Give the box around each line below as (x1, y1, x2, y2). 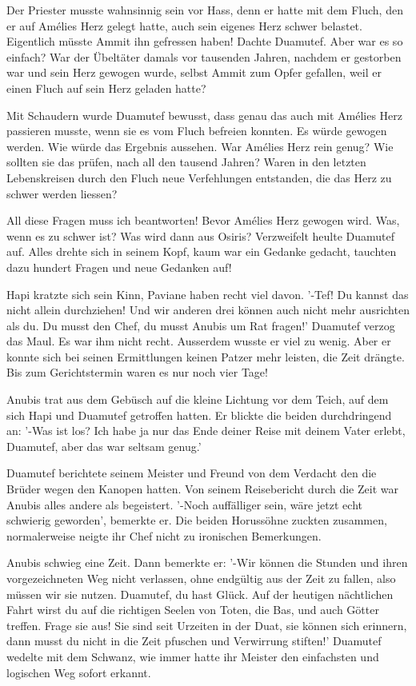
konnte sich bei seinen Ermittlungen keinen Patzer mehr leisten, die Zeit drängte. (6, 348, 405, 365)
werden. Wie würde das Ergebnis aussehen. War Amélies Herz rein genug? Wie (6, 138, 394, 154)
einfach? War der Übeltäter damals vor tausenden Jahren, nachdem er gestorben (6, 48, 402, 65)
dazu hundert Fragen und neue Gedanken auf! (6, 258, 232, 275)
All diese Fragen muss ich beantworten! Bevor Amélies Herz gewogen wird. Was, (6, 212, 400, 229)
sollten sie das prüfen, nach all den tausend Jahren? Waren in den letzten (6, 154, 366, 170)
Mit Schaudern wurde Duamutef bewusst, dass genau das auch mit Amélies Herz (6, 106, 403, 123)
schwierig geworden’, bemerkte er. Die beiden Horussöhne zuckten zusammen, (6, 512, 387, 528)
